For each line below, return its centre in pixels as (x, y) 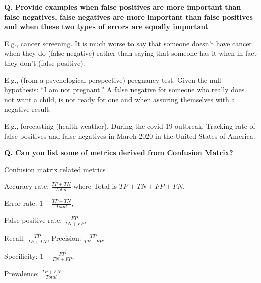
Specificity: (21, 256)
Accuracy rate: (27, 186)
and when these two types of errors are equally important (106, 26)
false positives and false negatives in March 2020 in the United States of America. (130, 135)
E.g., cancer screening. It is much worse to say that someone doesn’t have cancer (128, 43)
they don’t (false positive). (45, 62)
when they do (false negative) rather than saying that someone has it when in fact (130, 53)
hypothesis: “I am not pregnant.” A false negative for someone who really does (124, 89)
